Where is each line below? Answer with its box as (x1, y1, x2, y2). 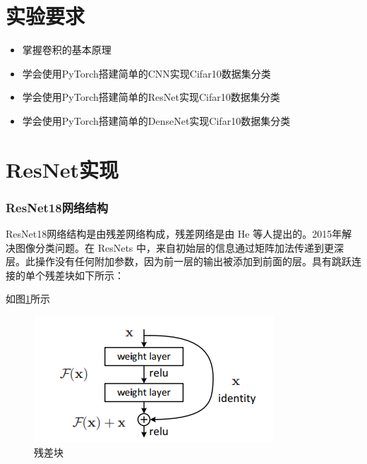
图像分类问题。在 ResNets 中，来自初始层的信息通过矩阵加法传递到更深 (15, 240, 344, 255)
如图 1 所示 (6, 291, 50, 306)
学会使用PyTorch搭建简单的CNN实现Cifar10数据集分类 (22, 66, 271, 80)
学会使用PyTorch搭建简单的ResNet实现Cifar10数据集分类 (22, 90, 280, 104)
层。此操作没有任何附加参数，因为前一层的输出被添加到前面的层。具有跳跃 (6, 254, 351, 269)
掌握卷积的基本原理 (22, 42, 112, 57)
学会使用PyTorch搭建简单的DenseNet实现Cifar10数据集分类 (22, 113, 291, 128)
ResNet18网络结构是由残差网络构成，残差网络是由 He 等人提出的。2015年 (6, 226, 342, 241)
